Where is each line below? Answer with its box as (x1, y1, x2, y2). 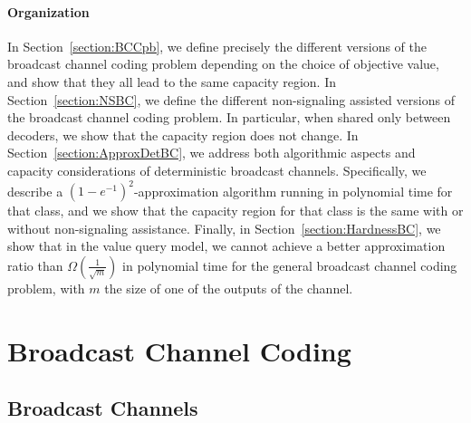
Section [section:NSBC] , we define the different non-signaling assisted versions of (7, 90, 455, 109)
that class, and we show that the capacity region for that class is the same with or (7, 201, 464, 220)
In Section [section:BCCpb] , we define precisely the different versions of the (7, 36, 427, 55)
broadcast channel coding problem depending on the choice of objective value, (7, 54, 439, 73)
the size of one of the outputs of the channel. (104, 278, 353, 297)
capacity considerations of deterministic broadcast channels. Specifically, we (7, 160, 427, 179)
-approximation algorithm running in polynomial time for (133, 181, 453, 200)
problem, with (7, 278, 85, 297)
